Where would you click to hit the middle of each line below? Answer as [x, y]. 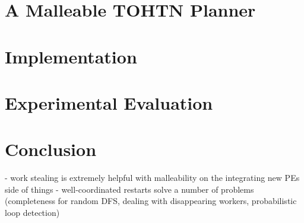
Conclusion [51, 149]
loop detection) [32, 213]
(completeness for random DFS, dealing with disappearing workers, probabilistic [151, 201]
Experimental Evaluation [109, 102]
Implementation [71, 56]
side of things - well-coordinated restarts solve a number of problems [129, 189]
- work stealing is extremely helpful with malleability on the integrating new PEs [152, 178]
